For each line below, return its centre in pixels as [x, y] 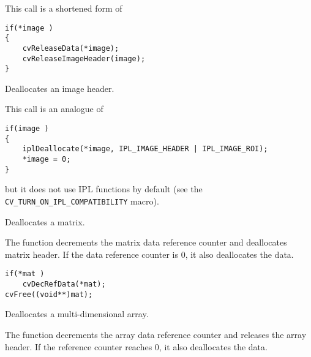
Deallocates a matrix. [45, 221]
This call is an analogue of [54, 109]
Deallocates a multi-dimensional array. [77, 314]
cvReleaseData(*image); [71, 48]
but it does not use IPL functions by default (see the [104, 189]
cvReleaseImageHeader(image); [84, 58]
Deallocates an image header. [60, 88]
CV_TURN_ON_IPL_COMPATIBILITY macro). [82, 201]
